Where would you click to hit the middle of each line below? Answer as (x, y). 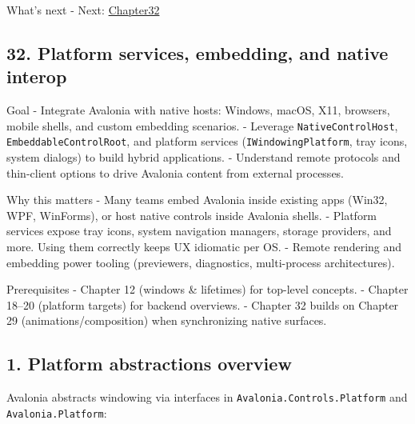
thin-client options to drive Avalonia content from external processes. (176, 172)
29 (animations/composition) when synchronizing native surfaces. (167, 320)
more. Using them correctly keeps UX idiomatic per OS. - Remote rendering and (204, 247)
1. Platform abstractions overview (149, 364)
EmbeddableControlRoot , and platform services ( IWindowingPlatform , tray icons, (207, 141)
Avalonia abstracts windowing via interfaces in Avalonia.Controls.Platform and (207, 397)
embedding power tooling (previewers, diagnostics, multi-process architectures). (201, 262)
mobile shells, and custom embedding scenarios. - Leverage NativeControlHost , (202, 125)
